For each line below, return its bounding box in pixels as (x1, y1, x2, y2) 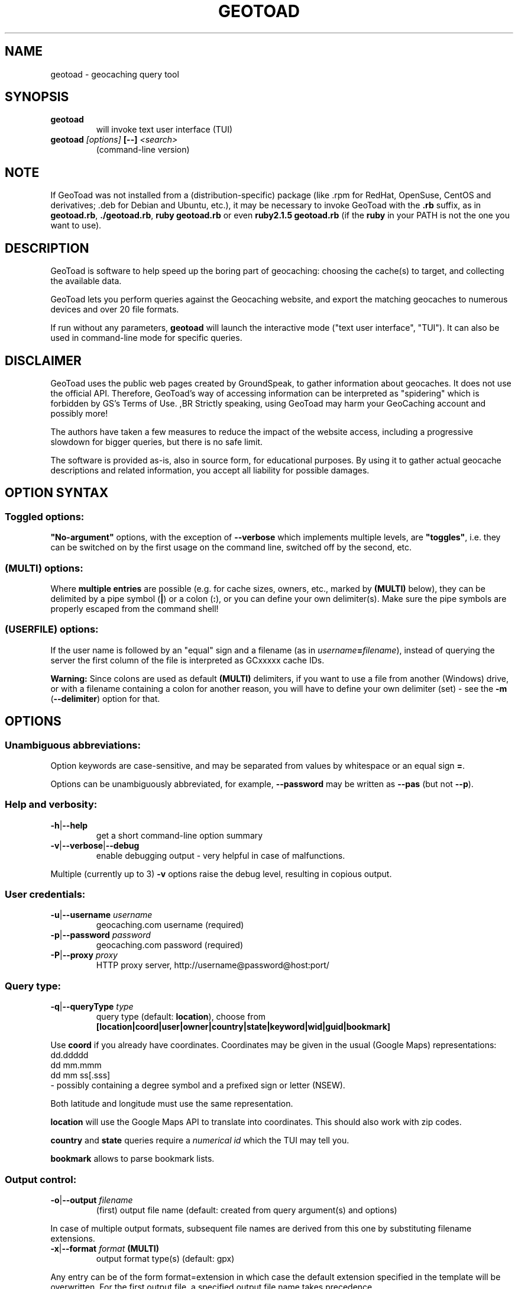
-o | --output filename (50, 1194, 133, 1205)
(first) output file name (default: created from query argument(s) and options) (96, 1204, 397, 1215)
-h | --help (50, 820, 88, 830)
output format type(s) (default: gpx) (96, 1253, 235, 1264)
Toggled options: (5, 510, 85, 523)
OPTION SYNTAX (5, 485, 109, 501)
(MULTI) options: (5, 562, 83, 574)
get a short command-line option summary (96, 830, 263, 840)
